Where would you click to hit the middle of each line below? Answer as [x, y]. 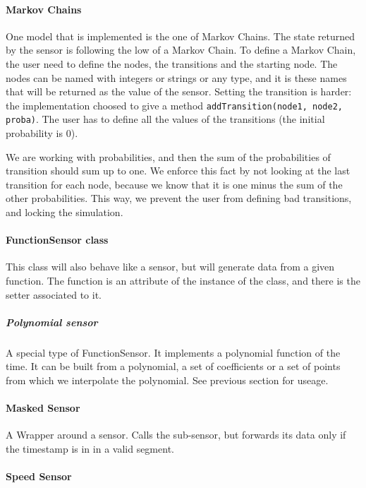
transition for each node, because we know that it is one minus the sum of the [174, 184]
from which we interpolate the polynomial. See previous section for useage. [167, 380]
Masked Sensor [43, 408]
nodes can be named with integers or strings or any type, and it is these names [176, 77]
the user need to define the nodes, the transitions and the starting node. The [172, 63]
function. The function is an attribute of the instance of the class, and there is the [183, 281]
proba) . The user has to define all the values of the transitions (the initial [165, 119]
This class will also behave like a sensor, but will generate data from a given [170, 267]
